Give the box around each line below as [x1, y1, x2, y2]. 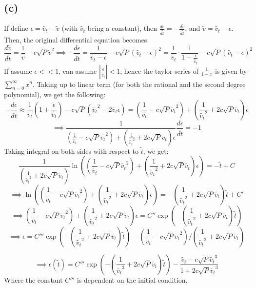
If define [4, 23, 28, 33]
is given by [215, 65, 247, 76]
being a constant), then [87, 23, 158, 33]
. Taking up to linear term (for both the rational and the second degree [32, 79, 246, 89]
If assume [4, 65, 32, 76]
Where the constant [4, 274, 63, 285]
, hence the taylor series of [120, 65, 199, 76]
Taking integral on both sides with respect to [4, 145, 139, 156]
